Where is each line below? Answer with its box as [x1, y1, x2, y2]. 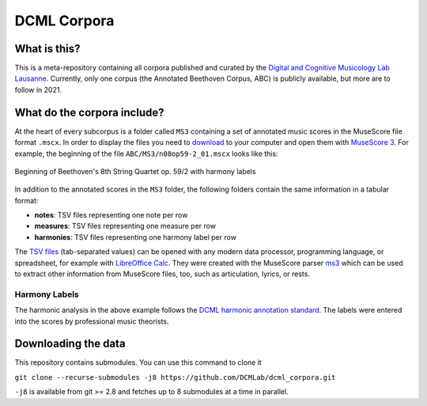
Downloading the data [14, 337, 126, 351]
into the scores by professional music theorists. [14, 317, 169, 326]
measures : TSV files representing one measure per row [34, 222, 217, 231]
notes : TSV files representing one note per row [34, 211, 188, 220]
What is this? [14, 42, 81, 55]
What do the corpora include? [14, 105, 164, 119]
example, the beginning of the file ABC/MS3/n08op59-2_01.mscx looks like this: [14, 149, 278, 158]
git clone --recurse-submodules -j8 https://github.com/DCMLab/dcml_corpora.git [14, 373, 336, 381]
